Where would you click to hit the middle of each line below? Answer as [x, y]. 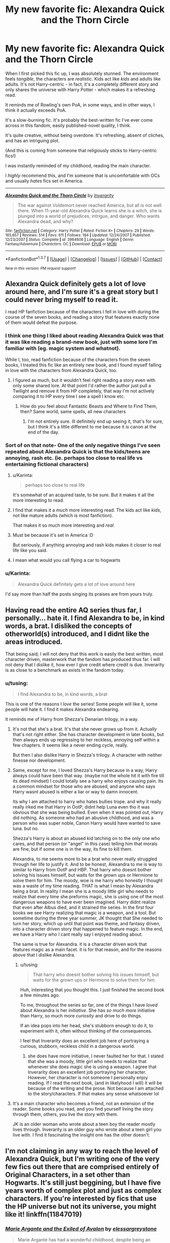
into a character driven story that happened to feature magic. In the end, [88, 929]
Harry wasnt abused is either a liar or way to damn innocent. [75, 792]
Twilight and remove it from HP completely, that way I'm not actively [83, 391]
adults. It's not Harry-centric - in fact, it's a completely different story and [82, 84]
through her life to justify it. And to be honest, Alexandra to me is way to [88, 864]
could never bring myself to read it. [62, 299]
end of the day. [44, 432]
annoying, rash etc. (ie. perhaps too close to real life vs [74, 458]
